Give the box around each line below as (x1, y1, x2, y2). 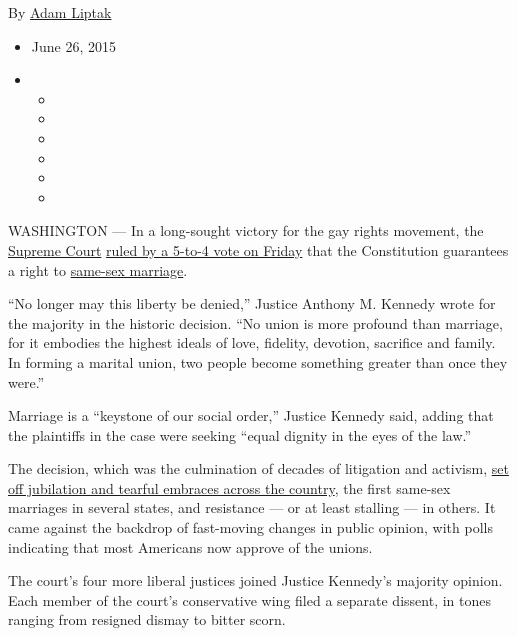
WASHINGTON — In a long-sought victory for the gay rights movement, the (8, 220, 484, 241)
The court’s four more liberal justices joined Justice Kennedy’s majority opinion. (8, 570, 503, 591)
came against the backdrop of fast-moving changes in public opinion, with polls (8, 517, 493, 538)
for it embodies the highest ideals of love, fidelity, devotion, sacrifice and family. (8, 332, 496, 353)
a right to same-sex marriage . (8, 259, 188, 280)
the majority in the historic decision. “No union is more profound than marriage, (8, 312, 503, 333)
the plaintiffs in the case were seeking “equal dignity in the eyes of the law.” (8, 424, 472, 445)
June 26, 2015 (31, 35, 116, 56)
